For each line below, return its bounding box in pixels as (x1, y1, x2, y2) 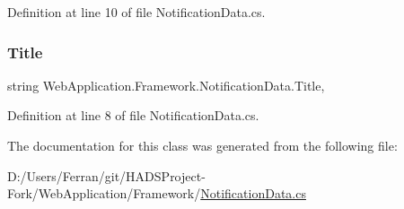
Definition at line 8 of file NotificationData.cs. (7, 106, 259, 125)
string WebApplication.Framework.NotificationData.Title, (7, 75, 325, 94)
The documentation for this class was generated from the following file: (7, 136, 398, 154)
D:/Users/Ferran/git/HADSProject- (7, 166, 206, 185)
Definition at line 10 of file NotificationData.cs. (7, 3, 266, 21)
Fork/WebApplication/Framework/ (7, 184, 201, 203)
